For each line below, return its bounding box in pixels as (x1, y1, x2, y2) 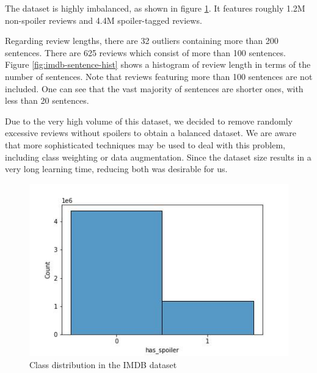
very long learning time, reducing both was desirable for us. (5, 162, 228, 175)
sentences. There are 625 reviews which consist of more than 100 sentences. (5, 46, 286, 59)
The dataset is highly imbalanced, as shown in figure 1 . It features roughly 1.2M (5, 2, 305, 14)
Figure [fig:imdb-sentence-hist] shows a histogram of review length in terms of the (5, 58, 311, 71)
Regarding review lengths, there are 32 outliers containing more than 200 (5, 34, 279, 47)
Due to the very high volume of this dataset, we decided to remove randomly (5, 114, 293, 127)
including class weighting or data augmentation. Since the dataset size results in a (5, 150, 312, 163)
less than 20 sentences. (5, 94, 89, 107)
